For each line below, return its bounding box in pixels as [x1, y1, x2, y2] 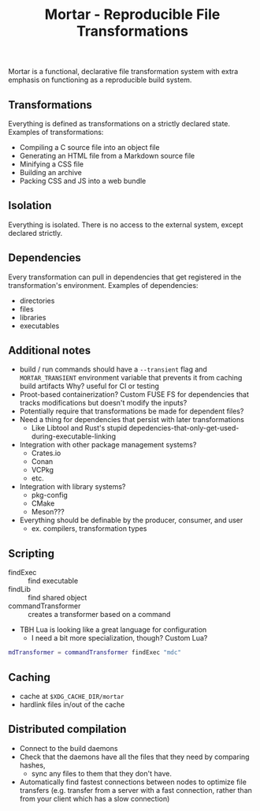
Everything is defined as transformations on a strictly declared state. [8, 119, 231, 128]
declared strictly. [8, 228, 63, 237]
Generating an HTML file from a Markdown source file [19, 151, 195, 160]
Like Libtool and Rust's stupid [31, 424, 128, 433]
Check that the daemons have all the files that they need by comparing [19, 752, 250, 761]
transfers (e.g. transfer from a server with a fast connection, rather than [19, 785, 252, 794]
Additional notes [8, 344, 91, 357]
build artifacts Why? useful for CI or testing [19, 381, 160, 391]
